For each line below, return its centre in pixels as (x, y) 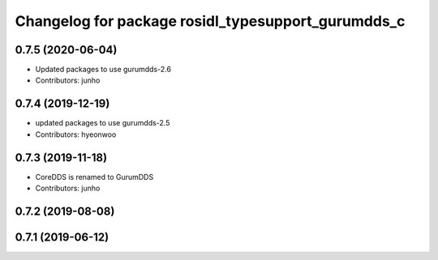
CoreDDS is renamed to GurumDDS (94, 177)
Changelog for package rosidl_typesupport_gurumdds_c (210, 21)
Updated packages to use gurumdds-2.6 (103, 70)
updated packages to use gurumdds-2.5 (103, 123)
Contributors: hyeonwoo (76, 134)
